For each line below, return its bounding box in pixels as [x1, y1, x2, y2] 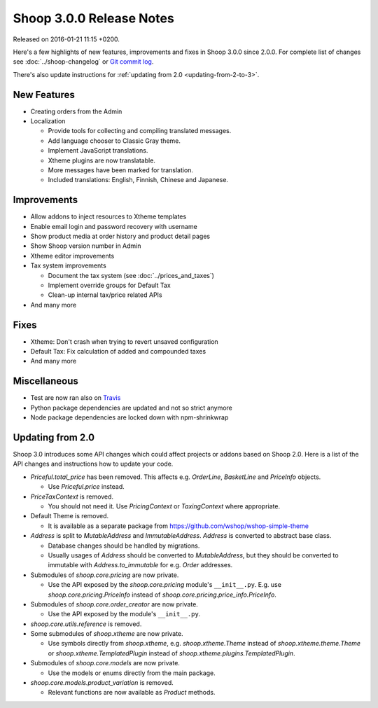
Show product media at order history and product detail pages [30, 232, 210, 241]
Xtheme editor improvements [30, 251, 115, 260]
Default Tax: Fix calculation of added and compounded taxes [30, 347, 206, 356]
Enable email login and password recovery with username [30, 222, 197, 230]
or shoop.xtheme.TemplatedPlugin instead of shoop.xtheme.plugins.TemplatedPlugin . [48, 648, 295, 658]
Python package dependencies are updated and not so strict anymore [30, 403, 232, 412]
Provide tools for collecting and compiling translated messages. [48, 127, 232, 135]
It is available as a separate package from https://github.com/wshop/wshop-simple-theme [48, 522, 309, 530]
